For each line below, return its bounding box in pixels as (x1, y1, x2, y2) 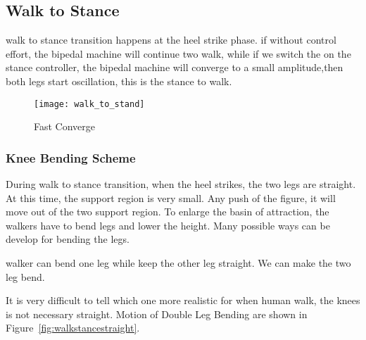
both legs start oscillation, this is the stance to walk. (6, 73, 232, 88)
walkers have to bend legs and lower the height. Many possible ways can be (6, 218, 330, 232)
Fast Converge (34, 119, 96, 134)
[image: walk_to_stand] (34, 99, 145, 109)
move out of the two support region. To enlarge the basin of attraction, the (6, 204, 329, 219)
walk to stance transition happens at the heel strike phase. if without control (6, 32, 336, 47)
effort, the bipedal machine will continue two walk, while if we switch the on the (6, 46, 351, 61)
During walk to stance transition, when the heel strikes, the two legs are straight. (6, 177, 356, 191)
